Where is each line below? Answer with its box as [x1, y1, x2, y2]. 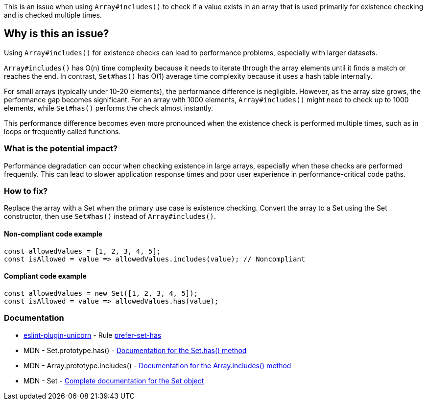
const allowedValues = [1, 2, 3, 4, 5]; [4, 247, 161, 255]
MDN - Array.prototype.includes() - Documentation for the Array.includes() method [24, 361, 291, 370]
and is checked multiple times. [4, 11, 102, 19]
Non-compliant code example [4, 229, 103, 238]
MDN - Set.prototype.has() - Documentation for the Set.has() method [24, 346, 247, 355]
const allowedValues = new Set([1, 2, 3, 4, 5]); [4, 289, 198, 297]
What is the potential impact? [4, 143, 118, 154]
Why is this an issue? [4, 27, 109, 40]
